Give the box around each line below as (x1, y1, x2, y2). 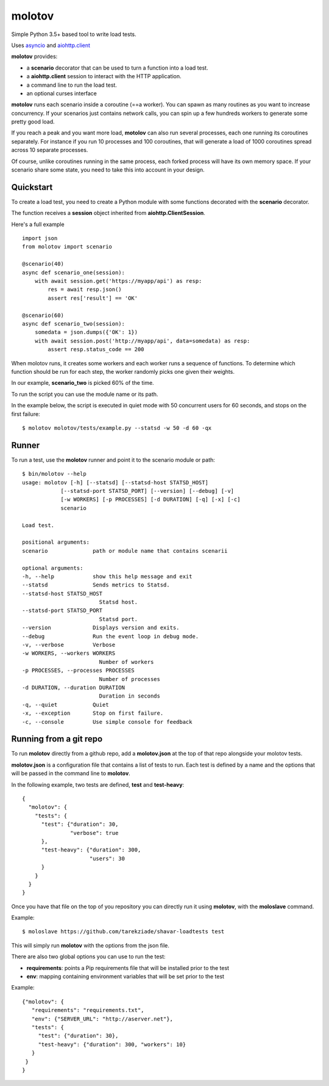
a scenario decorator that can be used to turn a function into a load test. (26, 64, 208, 71)
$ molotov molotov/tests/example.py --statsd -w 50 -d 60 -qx (22, 425, 212, 431)
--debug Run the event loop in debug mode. (22, 633, 199, 640)
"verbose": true (70, 829, 119, 836)
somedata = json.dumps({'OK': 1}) (34, 329, 138, 336)
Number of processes (99, 676, 161, 682)
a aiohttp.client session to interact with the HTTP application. (26, 73, 182, 80)
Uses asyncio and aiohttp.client (11, 42, 91, 49)
